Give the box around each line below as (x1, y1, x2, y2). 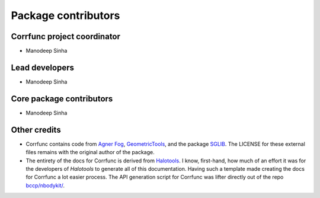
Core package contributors (11, 94, 113, 104)
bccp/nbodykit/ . (25, 181, 65, 189)
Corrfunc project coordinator (11, 31, 121, 41)
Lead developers (11, 62, 74, 72)
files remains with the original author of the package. (25, 149, 155, 156)
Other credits (11, 124, 62, 135)
